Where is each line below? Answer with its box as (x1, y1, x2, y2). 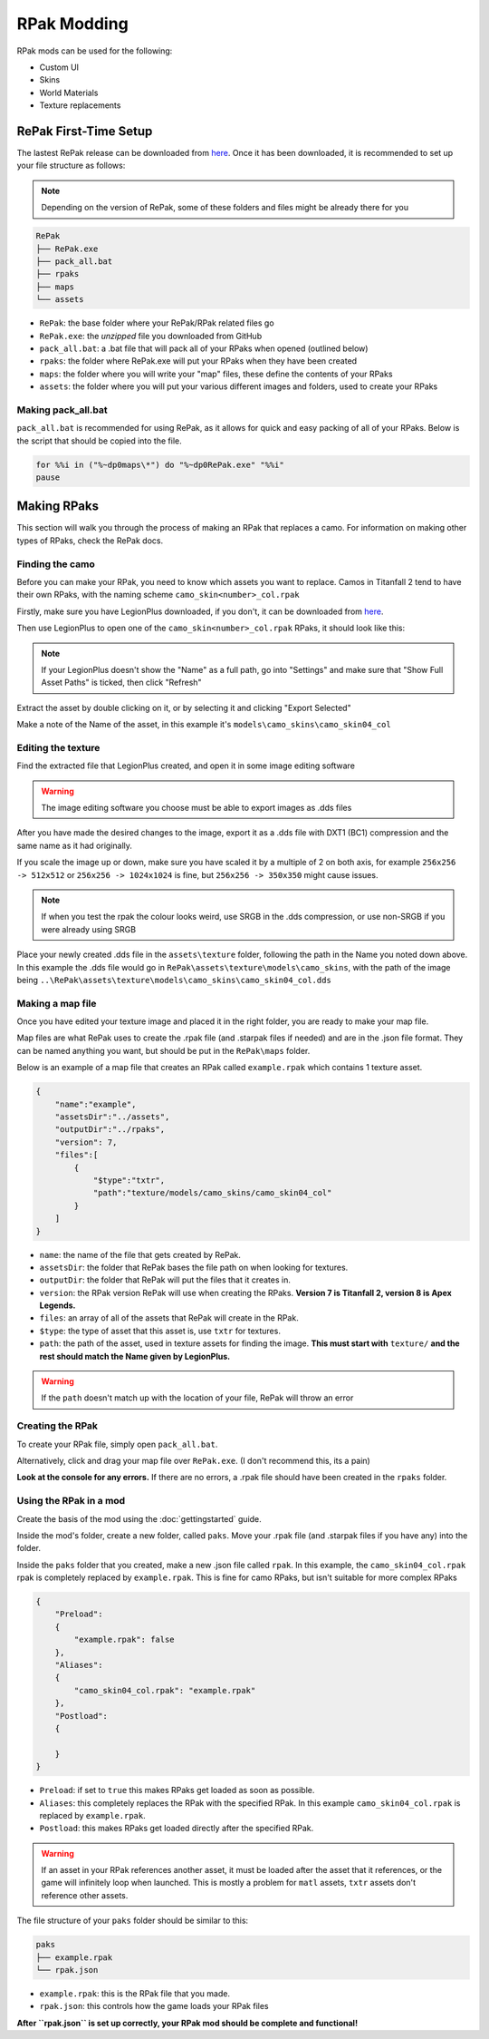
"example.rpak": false (73, 1634, 176, 1645)
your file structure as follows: (16, 160, 126, 171)
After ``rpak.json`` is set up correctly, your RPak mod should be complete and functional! (16, 2017, 358, 2028)
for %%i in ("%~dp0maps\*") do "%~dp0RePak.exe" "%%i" (35, 459, 284, 470)
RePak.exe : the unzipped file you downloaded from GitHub (39, 330, 263, 341)
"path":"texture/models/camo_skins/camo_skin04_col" (92, 1188, 332, 1198)
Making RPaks (16, 499, 100, 514)
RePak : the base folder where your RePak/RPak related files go (39, 317, 275, 328)
